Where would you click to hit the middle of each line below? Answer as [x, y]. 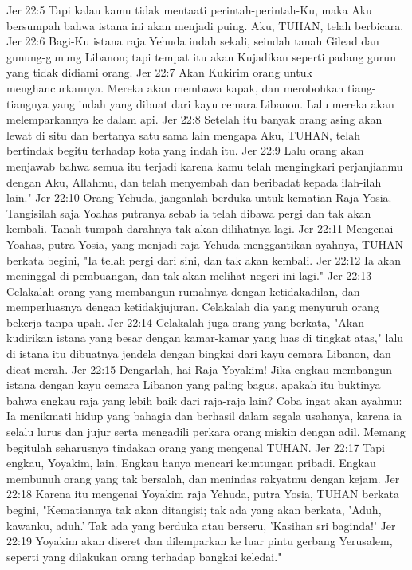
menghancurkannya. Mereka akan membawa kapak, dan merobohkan [175, 87]
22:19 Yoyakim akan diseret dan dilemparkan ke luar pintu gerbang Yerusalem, [200, 541]
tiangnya [27, 103]
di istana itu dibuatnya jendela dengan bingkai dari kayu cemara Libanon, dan [199, 354]
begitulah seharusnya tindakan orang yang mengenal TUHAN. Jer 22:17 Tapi [196, 447]
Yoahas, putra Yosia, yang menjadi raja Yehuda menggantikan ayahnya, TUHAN [205, 244]
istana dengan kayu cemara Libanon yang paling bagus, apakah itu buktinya [194, 385]
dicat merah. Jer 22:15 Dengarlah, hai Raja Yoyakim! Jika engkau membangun [199, 369]
